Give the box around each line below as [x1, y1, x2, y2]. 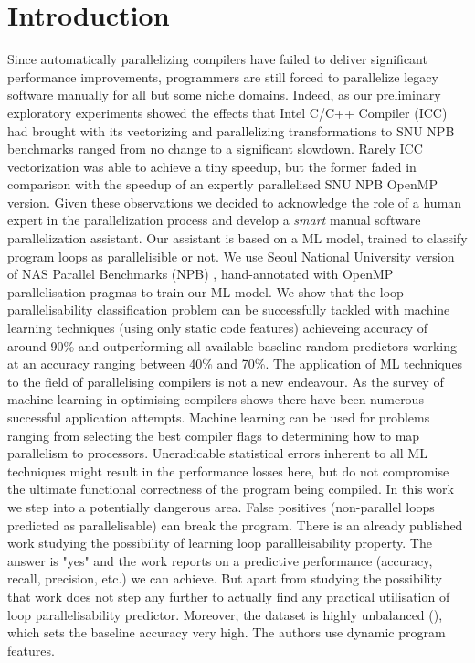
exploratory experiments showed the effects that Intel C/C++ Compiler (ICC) [7, 102, 448, 122]
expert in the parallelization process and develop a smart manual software [7, 210, 421, 230]
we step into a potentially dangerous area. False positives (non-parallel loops [7, 497, 435, 516]
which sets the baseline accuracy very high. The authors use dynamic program [7, 623, 446, 642]
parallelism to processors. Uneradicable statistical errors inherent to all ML [7, 444, 427, 463]
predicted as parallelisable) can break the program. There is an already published [7, 515, 463, 534]
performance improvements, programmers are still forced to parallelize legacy [7, 67, 438, 86]
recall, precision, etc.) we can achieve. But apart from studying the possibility [7, 569, 442, 588]
